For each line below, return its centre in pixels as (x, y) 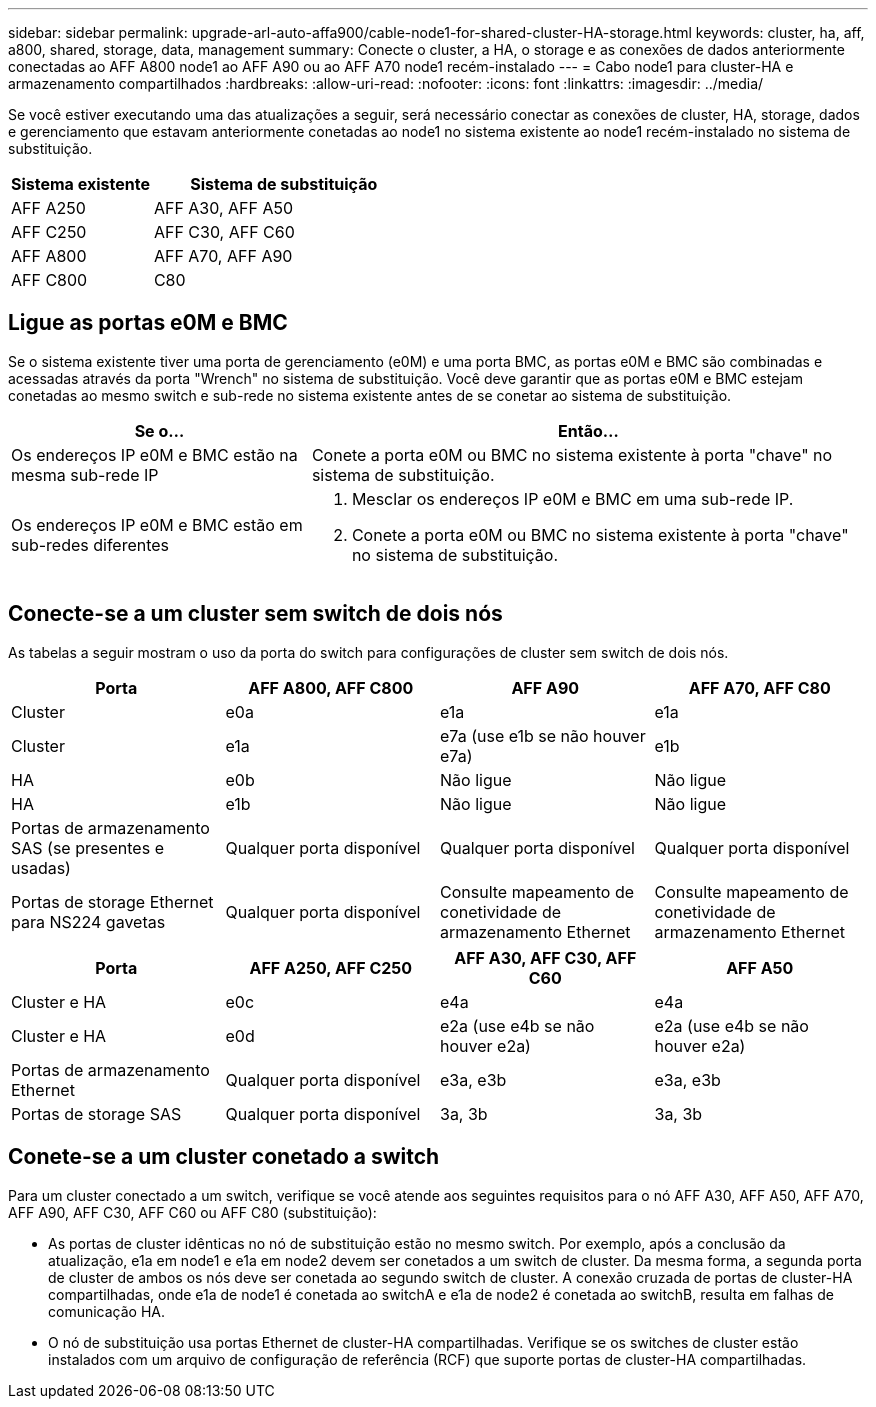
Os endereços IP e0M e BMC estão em (157, 524)
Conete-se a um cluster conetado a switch (224, 1157)
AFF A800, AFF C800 (331, 687)
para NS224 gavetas (88, 921)
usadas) (41, 867)
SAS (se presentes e (87, 847)
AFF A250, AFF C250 (331, 967)
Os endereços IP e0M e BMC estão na (154, 454)
